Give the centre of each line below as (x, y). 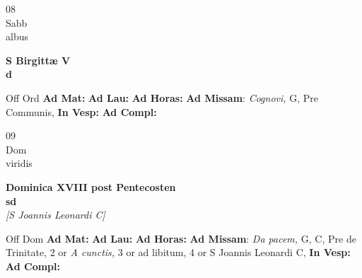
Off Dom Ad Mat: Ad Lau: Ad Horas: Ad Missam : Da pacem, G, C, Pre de (181, 238)
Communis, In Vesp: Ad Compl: (81, 111)
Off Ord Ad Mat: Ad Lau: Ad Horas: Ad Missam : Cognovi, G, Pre (162, 97)
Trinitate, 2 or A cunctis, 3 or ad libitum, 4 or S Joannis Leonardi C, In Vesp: (178, 252)
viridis (19, 163)
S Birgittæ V (38, 60)
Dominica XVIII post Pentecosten (91, 186)
